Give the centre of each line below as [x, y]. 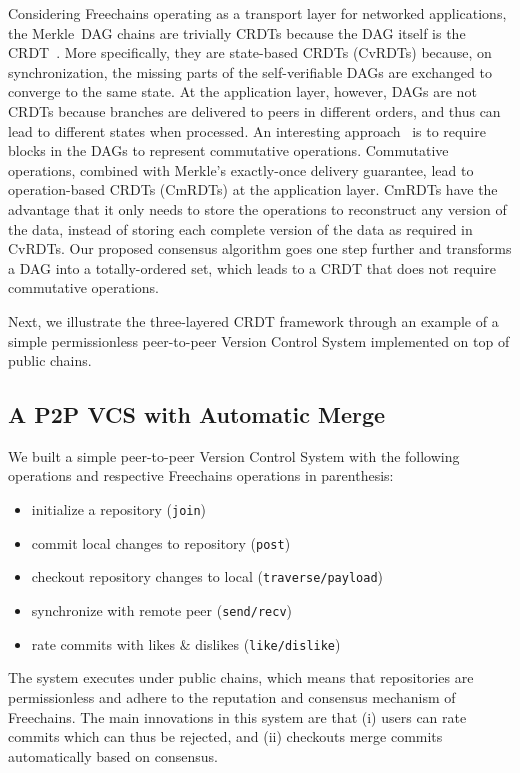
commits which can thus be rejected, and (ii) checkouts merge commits [225, 736]
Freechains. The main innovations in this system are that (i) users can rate [237, 716]
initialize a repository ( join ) [119, 509]
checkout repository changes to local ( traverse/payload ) [207, 576]
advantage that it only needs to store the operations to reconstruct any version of [257, 208]
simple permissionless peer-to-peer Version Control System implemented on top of [259, 340]
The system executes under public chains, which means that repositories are [241, 677]
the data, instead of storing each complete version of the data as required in [240, 228]
